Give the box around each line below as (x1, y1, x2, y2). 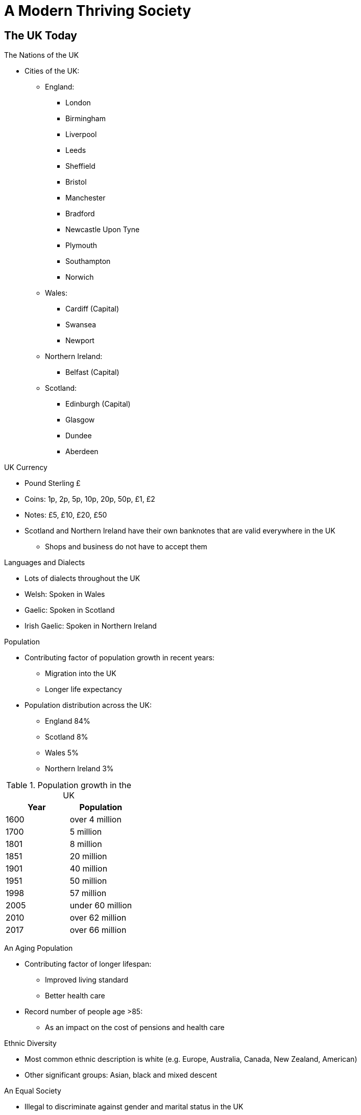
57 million (69, 888, 107, 899)
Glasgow (65, 415, 95, 425)
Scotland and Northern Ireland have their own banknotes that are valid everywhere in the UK (25, 526, 335, 536)
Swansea (65, 320, 97, 329)
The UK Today (4, 29, 77, 42)
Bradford (65, 209, 95, 218)
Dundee (65, 431, 92, 440)
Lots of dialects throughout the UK (25, 574, 140, 583)
